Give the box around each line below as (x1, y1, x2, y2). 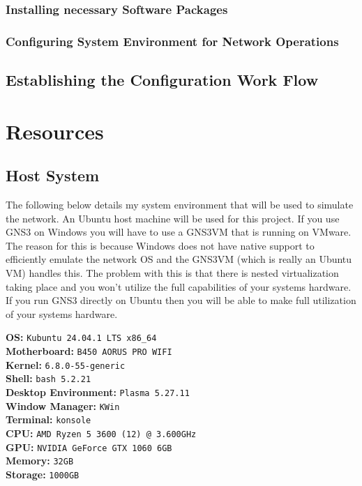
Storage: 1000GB (6, 466, 80, 481)
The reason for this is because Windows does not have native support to (6, 238, 315, 252)
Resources (6, 116, 104, 145)
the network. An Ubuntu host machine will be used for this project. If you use (6, 211, 340, 225)
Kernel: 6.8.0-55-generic (6, 357, 126, 372)
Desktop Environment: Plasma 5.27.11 (6, 385, 190, 400)
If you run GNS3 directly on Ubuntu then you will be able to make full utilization (6, 293, 356, 307)
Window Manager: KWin (6, 398, 120, 413)
